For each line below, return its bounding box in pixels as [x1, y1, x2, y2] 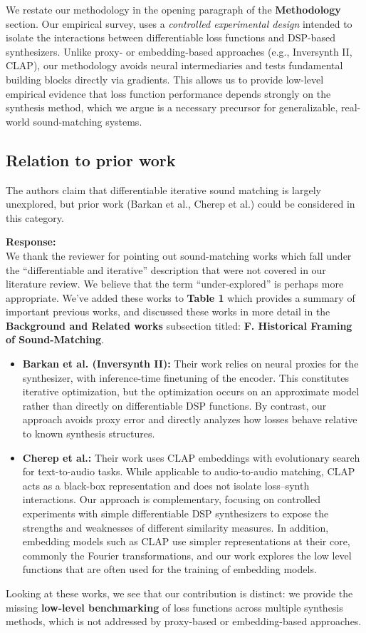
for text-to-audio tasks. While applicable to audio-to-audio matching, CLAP [22, 464, 355, 479]
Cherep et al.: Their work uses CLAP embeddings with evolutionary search [22, 450, 360, 465]
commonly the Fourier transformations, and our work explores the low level [22, 547, 352, 562]
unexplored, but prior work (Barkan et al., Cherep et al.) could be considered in [6, 196, 355, 211]
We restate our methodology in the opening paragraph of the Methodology [6, 2, 341, 16]
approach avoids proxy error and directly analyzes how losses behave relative [22, 412, 357, 427]
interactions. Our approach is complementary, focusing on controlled [22, 492, 320, 507]
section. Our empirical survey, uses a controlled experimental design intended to [6, 16, 352, 31]
